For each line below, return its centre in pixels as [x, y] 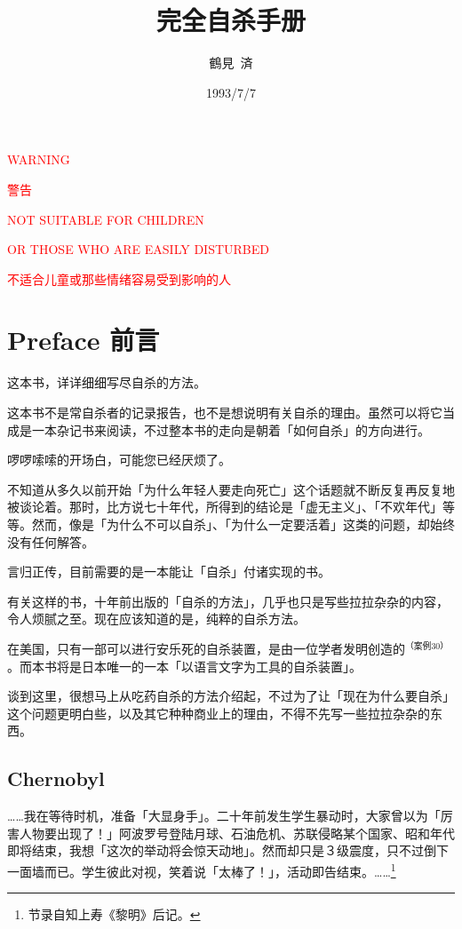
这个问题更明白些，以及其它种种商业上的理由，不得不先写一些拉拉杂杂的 [219, 713]
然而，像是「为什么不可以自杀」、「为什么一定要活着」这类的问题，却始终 [243, 524]
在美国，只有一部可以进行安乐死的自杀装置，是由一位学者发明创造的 [206, 649]
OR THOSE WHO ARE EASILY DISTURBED [138, 249]
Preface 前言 [84, 340]
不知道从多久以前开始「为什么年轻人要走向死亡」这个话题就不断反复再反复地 [231, 489]
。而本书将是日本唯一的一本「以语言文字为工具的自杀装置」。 [184, 666]
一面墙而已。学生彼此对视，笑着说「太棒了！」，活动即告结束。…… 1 [202, 869]
